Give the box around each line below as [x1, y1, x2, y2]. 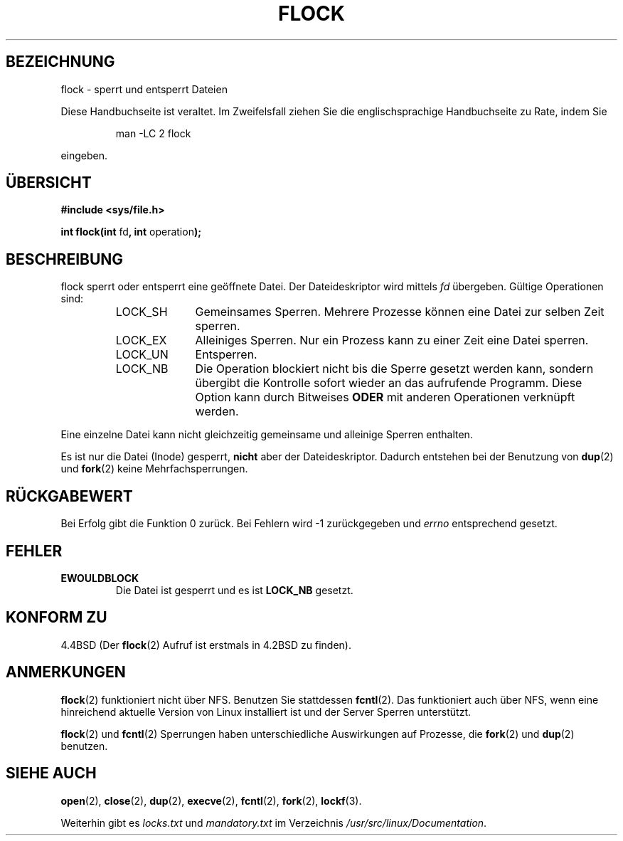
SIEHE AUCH [6, 764, 97, 783]
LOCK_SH [115, 305, 168, 319]
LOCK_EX [115, 333, 167, 348]
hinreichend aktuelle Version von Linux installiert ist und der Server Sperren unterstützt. [60, 705, 472, 718]
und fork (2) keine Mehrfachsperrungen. [60, 462, 248, 475]
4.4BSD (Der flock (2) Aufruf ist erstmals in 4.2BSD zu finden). [60, 638, 352, 651]
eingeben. [60, 149, 108, 162]
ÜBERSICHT [6, 174, 92, 192]
